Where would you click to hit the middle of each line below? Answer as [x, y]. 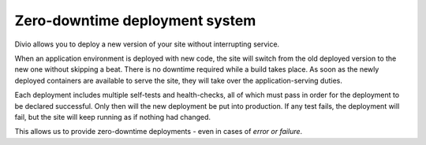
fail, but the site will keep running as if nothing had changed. [113, 117]
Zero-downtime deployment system [135, 20]
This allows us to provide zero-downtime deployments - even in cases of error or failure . [159, 132]
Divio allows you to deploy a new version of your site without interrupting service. [147, 44]
